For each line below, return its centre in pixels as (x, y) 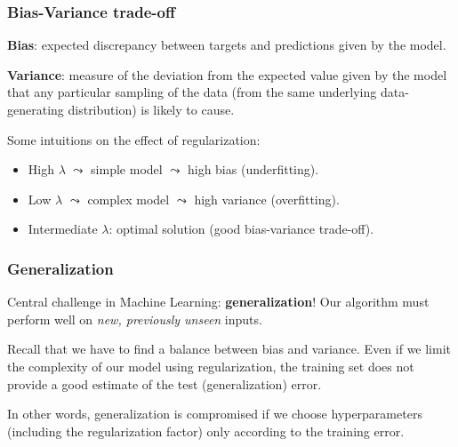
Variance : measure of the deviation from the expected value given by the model (227, 74)
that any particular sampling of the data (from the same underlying (192, 92)
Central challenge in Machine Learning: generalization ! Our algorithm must (218, 302)
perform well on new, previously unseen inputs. (135, 319)
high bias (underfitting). (253, 169)
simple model (127, 169)
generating (36, 109)
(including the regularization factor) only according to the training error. (206, 431)
